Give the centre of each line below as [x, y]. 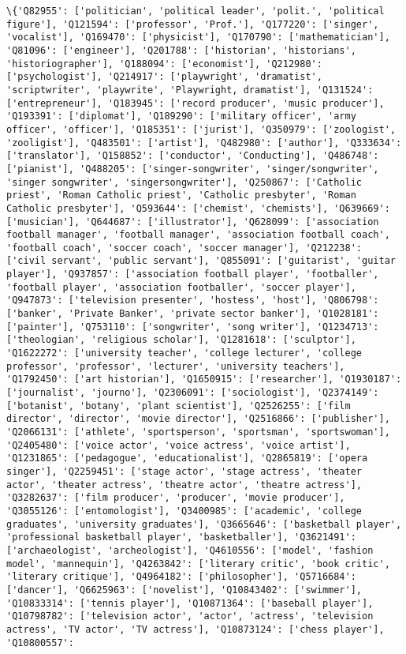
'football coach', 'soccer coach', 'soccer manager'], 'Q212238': [184, 248]
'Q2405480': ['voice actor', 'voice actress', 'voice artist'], [179, 445]
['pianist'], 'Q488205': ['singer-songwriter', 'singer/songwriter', [193, 169]
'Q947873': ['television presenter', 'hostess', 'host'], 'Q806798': [193, 301]
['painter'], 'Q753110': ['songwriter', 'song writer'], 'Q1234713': [193, 327]
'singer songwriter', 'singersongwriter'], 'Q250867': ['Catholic [184, 182]
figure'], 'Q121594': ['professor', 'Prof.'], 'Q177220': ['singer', [193, 24]
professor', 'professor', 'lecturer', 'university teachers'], [176, 366]
